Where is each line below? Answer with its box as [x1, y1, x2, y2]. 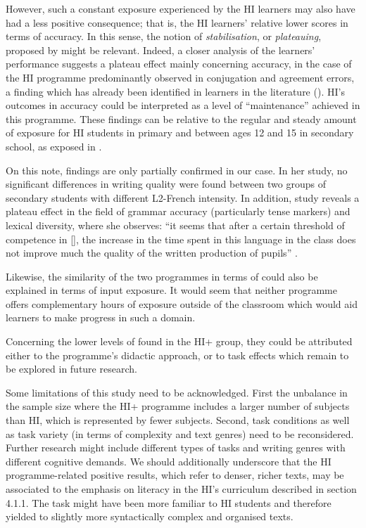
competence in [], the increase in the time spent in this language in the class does [6, 231, 356, 246]
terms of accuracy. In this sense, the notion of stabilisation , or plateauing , [6, 29, 322, 44]
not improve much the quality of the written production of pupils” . [6, 245, 298, 260]
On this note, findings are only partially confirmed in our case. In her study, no [6, 162, 348, 177]
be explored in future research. [6, 361, 137, 376]
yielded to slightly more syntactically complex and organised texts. [6, 509, 294, 524]
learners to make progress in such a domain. [6, 310, 196, 325]
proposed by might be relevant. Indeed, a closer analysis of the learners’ [6, 42, 315, 57]
